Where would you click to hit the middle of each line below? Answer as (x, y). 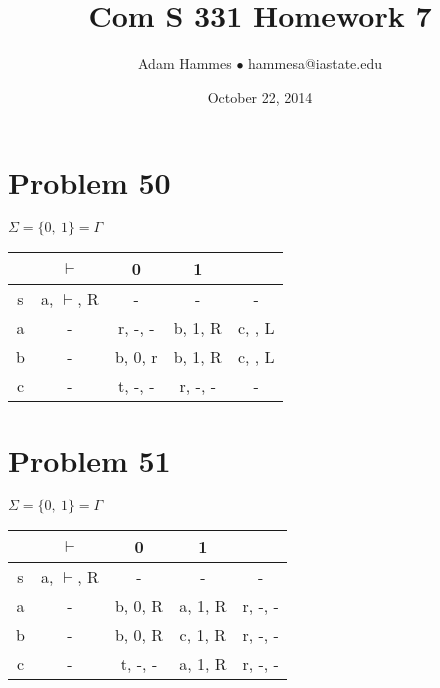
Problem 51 (89, 460)
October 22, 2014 (260, 96)
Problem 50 (89, 182)
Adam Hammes (184, 63)
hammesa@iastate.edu (315, 63)
